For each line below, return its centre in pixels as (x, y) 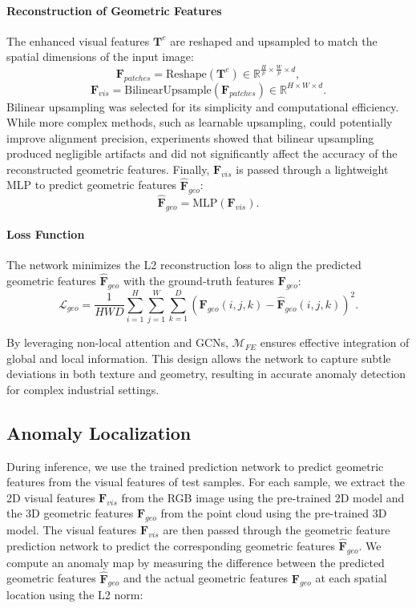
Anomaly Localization (99, 432)
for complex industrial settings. (83, 389)
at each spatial (351, 578)
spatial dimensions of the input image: (100, 56)
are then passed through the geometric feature (277, 530)
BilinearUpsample (168, 90)
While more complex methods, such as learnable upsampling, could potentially (200, 122)
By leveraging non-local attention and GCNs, (117, 342)
